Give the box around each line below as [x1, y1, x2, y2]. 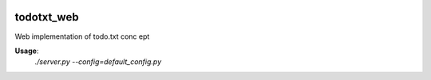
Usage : [14, 46, 39, 55]
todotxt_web [14, 10, 79, 24]
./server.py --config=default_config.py [34, 57, 162, 67]
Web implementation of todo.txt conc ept [14, 32, 150, 41]
